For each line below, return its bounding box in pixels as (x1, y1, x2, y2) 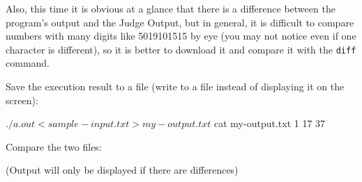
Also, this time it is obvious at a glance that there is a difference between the (6, 1, 335, 15)
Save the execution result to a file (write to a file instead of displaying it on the (6, 79, 345, 94)
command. (6, 56, 50, 70)
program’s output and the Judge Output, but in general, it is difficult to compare (6, 15, 354, 29)
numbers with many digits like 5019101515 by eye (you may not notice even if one (6, 28, 356, 43)
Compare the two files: (6, 139, 102, 154)
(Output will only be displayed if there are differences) (6, 163, 239, 177)
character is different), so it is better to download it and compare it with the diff (6, 42, 356, 56)
